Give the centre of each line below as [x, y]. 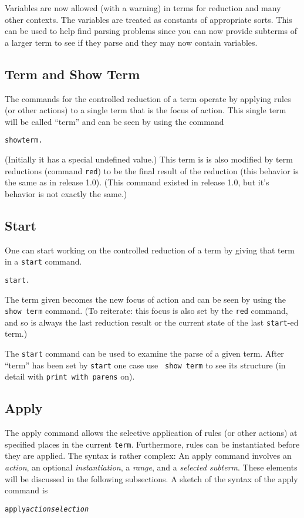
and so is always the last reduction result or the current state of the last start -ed [152, 322]
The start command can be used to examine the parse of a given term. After [144, 353]
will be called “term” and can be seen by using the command [114, 121]
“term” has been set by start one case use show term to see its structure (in [145, 365]
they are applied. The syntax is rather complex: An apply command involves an [148, 456]
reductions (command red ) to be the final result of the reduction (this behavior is [152, 170]
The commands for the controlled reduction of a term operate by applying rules [148, 98]
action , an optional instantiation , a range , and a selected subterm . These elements [151, 467]
